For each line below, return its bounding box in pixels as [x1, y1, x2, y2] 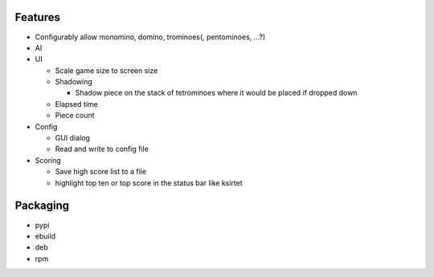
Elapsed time [55, 99, 98, 108]
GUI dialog [55, 133, 90, 143]
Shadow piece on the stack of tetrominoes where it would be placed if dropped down [75, 88, 358, 98]
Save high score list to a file [55, 167, 147, 177]
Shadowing [55, 77, 92, 87]
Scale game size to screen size [55, 65, 158, 75]
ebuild [35, 231, 56, 241]
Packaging [14, 199, 70, 213]
